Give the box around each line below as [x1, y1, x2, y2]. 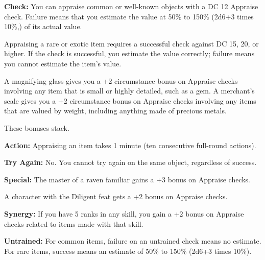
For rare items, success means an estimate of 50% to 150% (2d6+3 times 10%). [4, 245, 252, 256]
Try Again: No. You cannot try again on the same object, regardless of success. [4, 157, 257, 168]
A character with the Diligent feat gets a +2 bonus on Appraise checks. [4, 191, 228, 202]
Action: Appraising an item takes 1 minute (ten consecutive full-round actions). [4, 139, 256, 150]
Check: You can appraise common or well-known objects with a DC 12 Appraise [4, 1, 258, 11]
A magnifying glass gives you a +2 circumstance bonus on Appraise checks [4, 75, 238, 86]
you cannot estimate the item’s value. [4, 58, 122, 68]
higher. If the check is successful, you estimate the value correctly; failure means [4, 48, 255, 59]
